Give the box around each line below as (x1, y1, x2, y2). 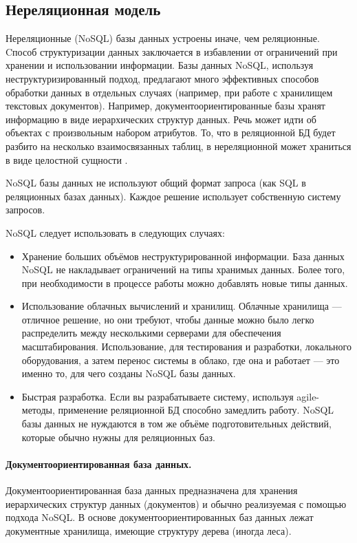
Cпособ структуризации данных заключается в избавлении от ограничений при (6, 44, 338, 58)
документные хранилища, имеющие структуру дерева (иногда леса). (6, 523, 292, 537)
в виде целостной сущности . (6, 152, 128, 167)
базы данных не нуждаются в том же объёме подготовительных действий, (21, 416, 332, 431)
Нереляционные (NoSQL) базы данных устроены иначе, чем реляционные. (6, 31, 320, 45)
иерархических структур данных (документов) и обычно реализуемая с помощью (6, 496, 347, 511)
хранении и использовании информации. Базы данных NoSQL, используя (6, 58, 314, 72)
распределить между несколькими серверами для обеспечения (21, 326, 281, 340)
